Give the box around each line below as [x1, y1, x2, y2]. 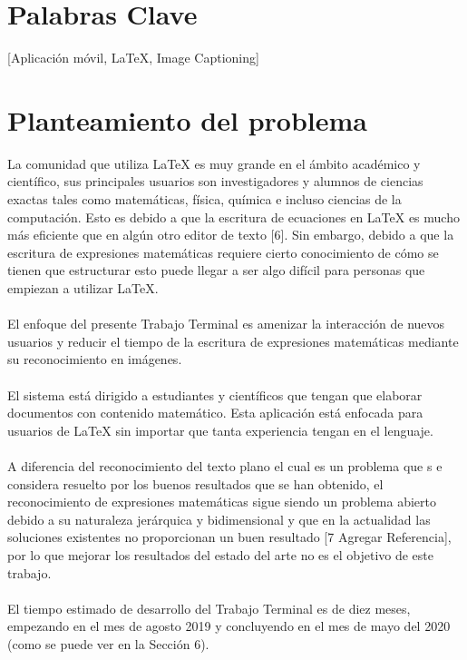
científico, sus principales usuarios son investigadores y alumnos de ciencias [7, 172, 423, 191]
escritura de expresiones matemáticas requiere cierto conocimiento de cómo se [7, 242, 439, 261]
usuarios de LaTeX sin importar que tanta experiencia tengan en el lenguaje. [7, 420, 433, 439]
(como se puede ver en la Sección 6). [7, 634, 209, 653]
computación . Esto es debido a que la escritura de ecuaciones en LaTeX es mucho [7, 207, 460, 226]
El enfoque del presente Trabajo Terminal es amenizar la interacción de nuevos [7, 314, 445, 333]
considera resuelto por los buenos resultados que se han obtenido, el [7, 474, 384, 493]
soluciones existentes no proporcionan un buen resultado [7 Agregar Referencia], [7, 527, 452, 547]
